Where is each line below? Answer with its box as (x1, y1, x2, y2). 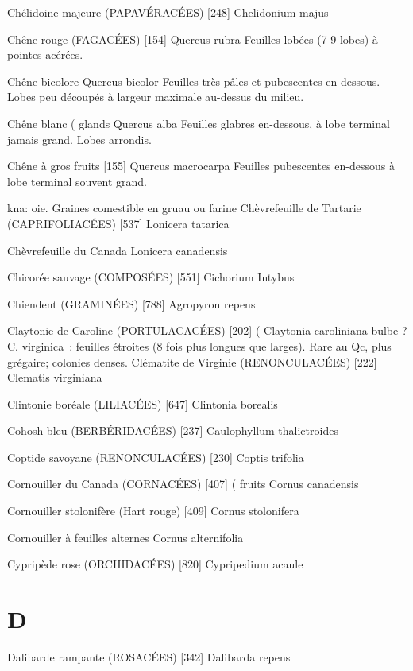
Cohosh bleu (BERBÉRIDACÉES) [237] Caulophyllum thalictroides (7, 422, 338, 439)
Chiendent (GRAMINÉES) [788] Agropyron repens (7, 295, 256, 312)
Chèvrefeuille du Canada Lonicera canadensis (7, 242, 228, 258)
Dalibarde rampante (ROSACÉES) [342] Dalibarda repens (7, 648, 291, 665)
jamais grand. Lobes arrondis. (7, 130, 152, 147)
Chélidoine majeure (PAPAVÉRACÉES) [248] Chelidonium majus (7, 4, 329, 20)
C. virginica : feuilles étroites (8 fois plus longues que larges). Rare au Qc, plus (7, 337, 392, 354)
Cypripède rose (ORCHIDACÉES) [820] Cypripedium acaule (7, 556, 303, 572)
